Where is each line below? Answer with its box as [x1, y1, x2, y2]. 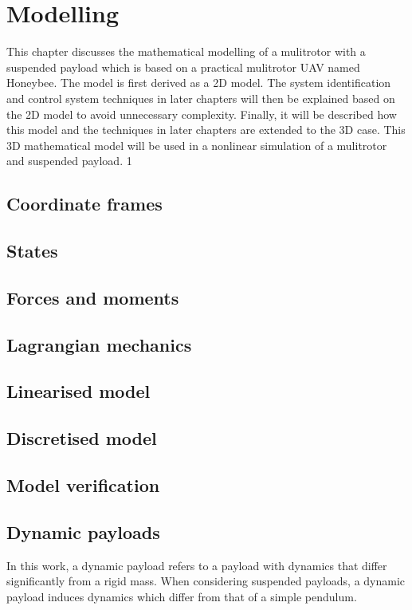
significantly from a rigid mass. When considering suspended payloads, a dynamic [6, 573, 406, 589]
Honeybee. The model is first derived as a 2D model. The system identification [6, 74, 391, 91]
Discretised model [6, 426, 157, 451]
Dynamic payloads [6, 519, 160, 544]
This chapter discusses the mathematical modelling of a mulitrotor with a [6, 43, 366, 60]
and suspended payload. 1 [6, 152, 132, 169]
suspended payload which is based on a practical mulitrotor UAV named [6, 58, 360, 75]
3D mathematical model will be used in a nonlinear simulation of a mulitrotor [6, 136, 387, 153]
